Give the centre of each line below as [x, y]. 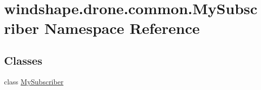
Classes [23, 60]
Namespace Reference [122, 28]
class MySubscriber [34, 81]
